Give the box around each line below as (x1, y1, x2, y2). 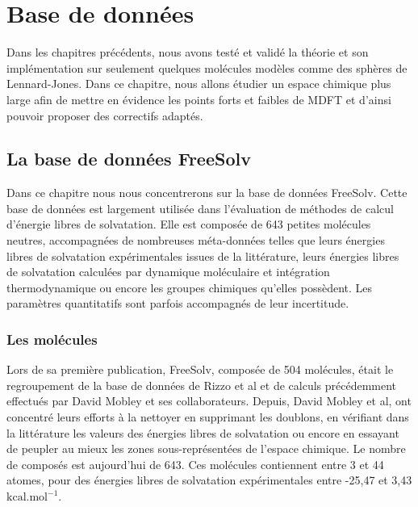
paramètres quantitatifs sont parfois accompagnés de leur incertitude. (6, 295, 349, 312)
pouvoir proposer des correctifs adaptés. (6, 107, 203, 124)
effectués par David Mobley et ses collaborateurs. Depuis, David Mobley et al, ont (6, 392, 412, 409)
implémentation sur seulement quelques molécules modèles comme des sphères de (6, 59, 408, 76)
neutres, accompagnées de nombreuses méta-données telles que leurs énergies (6, 232, 385, 249)
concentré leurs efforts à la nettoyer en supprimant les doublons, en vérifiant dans (6, 409, 409, 425)
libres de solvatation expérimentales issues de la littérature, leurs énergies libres (6, 247, 399, 264)
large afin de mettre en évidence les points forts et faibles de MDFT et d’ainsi (6, 90, 391, 107)
